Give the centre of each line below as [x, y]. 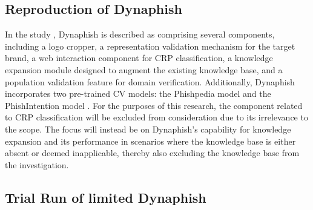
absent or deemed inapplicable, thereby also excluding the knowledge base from [152, 153]
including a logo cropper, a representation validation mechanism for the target [150, 46]
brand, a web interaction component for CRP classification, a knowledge [139, 58]
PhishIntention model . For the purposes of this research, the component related [154, 105]
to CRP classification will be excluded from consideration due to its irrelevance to [156, 117]
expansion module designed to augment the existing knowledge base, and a [144, 69]
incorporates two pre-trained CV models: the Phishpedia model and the [138, 94]
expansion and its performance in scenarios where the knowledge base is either [150, 141]
